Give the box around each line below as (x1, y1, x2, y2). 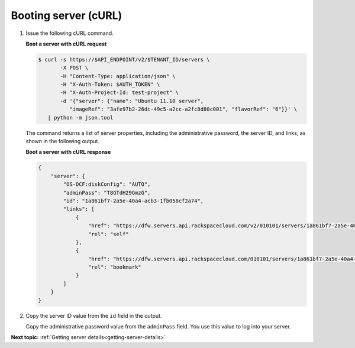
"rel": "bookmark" (88, 264, 141, 270)
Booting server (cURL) (11, 9, 122, 22)
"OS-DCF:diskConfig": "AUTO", (63, 181, 151, 188)
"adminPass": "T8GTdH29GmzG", (63, 189, 151, 196)
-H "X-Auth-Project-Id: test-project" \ (60, 89, 179, 96)
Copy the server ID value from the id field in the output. (25, 312, 162, 319)
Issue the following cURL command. (25, 30, 114, 37)
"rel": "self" (88, 231, 130, 237)
